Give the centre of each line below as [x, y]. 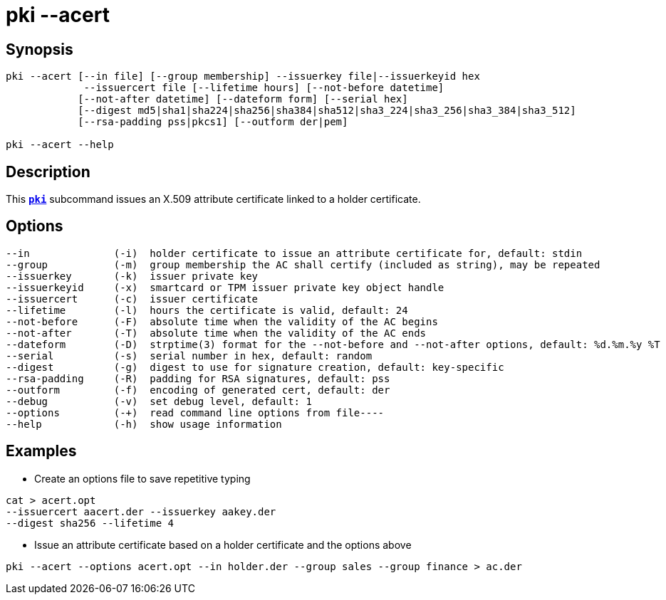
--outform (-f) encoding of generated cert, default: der [198, 390]
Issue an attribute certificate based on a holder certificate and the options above [223, 544]
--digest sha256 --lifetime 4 [90, 523]
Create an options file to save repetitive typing [142, 478]
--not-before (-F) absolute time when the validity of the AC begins [222, 321]
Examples [41, 451]
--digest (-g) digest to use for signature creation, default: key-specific [255, 367]
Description [48, 172]
